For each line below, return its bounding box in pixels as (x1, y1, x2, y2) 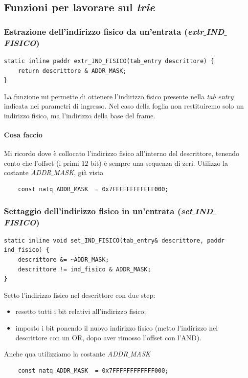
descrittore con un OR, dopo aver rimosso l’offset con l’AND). (15, 332, 202, 342)
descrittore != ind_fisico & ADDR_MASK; (18, 266, 151, 273)
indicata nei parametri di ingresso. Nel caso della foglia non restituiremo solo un (4, 101, 244, 111)
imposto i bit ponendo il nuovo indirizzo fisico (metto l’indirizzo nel (15, 322, 218, 333)
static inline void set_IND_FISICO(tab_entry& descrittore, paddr (4, 237, 225, 244)
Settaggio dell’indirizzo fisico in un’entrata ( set (4, 204, 192, 217)
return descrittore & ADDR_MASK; (18, 67, 127, 74)
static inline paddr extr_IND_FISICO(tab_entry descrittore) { (4, 57, 214, 65)
